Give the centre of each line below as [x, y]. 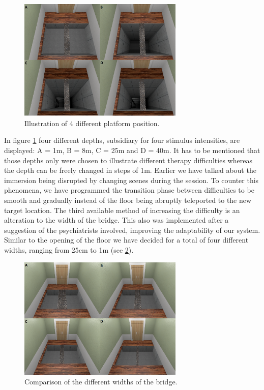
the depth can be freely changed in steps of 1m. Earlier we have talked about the [130, 170]
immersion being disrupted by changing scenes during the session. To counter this [131, 180]
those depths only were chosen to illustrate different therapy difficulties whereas [128, 160]
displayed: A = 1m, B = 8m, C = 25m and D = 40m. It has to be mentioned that [132, 150]
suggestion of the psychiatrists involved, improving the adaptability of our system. [132, 230]
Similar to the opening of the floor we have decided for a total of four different [126, 240]
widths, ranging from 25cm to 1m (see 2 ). [69, 249]
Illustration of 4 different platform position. [92, 123]
